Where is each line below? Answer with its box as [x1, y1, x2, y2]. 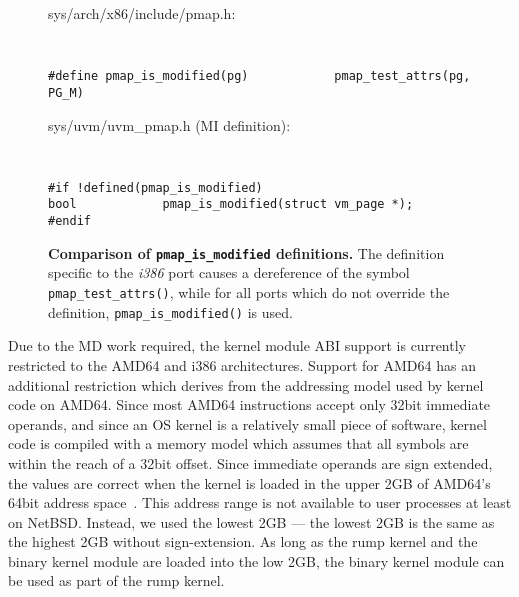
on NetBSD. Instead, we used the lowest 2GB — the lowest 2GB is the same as [8, 511, 495, 532]
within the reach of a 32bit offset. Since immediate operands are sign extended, [8, 452, 493, 473]
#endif [48, 214, 91, 229]
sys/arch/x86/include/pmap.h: [48, 3, 236, 23]
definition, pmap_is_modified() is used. [48, 301, 293, 322]
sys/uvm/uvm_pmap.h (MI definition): [48, 114, 291, 135]
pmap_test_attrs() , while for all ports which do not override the [48, 282, 450, 303]
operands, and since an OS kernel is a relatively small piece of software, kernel [8, 413, 487, 434]
